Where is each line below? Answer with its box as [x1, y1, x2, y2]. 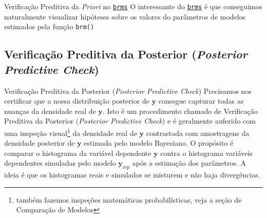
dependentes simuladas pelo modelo [4, 157, 116, 168]
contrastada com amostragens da [146, 127, 250, 138]
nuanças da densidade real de [4, 105, 96, 116]
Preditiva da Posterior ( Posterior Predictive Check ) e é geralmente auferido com [4, 115, 256, 126]
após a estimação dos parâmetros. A [132, 157, 246, 168]
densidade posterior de [4, 137, 75, 148]
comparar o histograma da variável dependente [4, 147, 151, 158]
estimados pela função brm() [4, 21, 94, 32]
